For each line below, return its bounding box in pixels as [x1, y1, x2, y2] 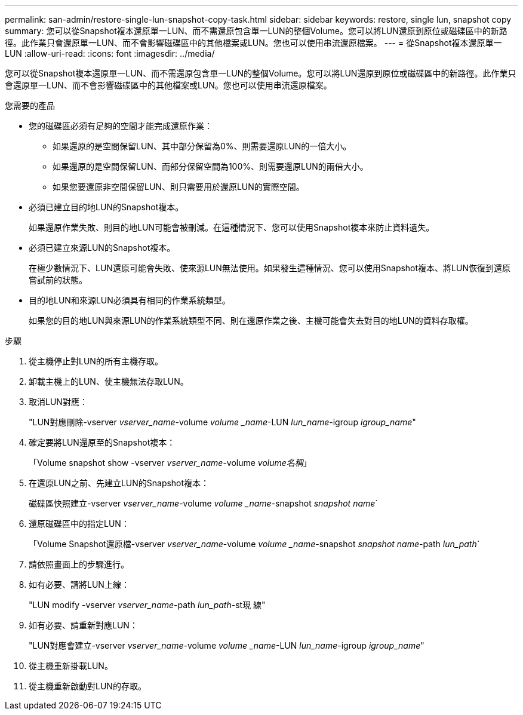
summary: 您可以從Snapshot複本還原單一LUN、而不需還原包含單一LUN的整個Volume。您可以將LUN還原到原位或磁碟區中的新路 [5, 26, 507, 36]
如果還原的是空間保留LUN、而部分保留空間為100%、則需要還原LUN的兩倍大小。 [53, 161, 368, 171]
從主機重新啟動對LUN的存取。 [29, 681, 146, 691]
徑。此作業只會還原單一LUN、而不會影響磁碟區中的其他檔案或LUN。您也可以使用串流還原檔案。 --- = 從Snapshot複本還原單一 [5, 38, 502, 48]
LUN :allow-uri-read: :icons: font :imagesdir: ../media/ [5, 48, 215, 59]
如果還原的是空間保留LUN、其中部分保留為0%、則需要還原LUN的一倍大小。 [53, 141, 352, 151]
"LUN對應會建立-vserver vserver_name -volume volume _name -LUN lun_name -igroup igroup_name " [29, 640, 424, 650]
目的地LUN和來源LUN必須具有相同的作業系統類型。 [29, 295, 230, 305]
